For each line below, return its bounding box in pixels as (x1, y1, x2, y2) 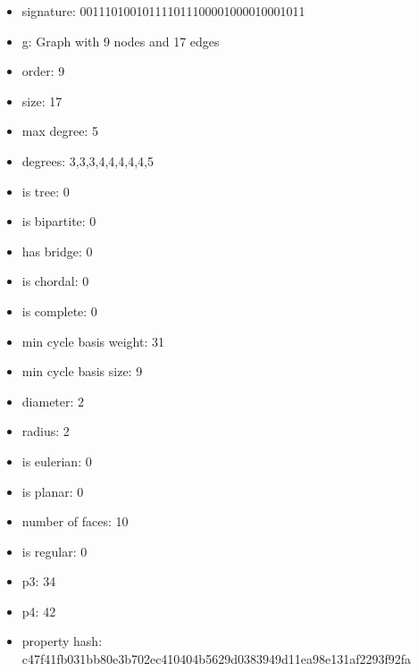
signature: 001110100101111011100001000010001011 (21, 2, 305, 20)
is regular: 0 (21, 541, 88, 560)
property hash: (21, 632, 103, 650)
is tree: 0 (21, 181, 70, 200)
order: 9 (21, 62, 65, 80)
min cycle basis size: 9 (21, 362, 143, 381)
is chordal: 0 (21, 272, 89, 290)
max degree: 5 (21, 122, 98, 140)
